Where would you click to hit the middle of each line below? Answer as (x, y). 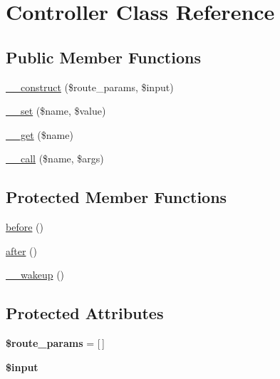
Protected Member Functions (116, 197)
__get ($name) (40, 134)
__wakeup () (35, 275)
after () (21, 250)
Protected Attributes (85, 313)
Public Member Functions (103, 57)
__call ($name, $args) (55, 159)
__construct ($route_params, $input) (90, 87)
